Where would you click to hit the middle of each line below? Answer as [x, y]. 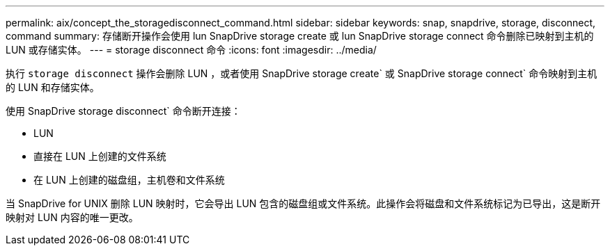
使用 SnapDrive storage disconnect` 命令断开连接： [123, 111]
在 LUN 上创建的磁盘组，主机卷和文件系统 [129, 180]
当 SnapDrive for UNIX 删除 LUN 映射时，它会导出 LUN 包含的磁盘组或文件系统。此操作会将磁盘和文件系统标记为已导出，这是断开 [303, 203]
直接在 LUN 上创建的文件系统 [100, 156]
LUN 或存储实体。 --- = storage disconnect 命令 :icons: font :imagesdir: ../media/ [191, 50]
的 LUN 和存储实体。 [53, 87]
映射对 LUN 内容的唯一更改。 [72, 217]
